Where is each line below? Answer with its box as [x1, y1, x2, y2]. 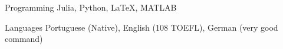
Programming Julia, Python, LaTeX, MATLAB [5, 1, 177, 13]
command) [5, 32, 43, 45]
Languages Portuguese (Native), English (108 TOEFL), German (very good [5, 21, 278, 33]
